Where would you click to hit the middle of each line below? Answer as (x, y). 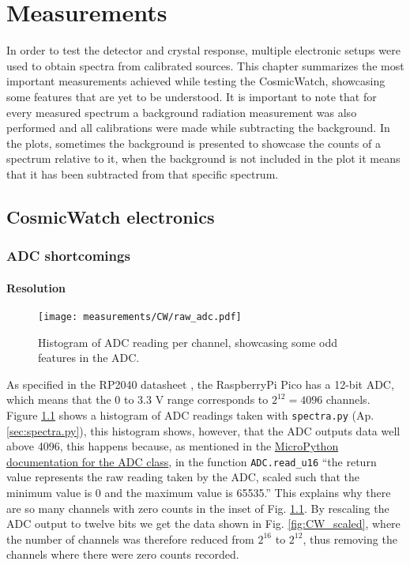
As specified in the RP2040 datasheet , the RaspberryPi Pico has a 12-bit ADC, (200, 384)
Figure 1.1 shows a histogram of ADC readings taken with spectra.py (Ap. (190, 414)
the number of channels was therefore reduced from (130, 539)
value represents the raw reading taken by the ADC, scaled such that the (183, 477)
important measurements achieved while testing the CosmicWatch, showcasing (196, 81)
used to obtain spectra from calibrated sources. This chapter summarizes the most (205, 65)
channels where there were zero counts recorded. (123, 554)
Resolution (36, 287)
